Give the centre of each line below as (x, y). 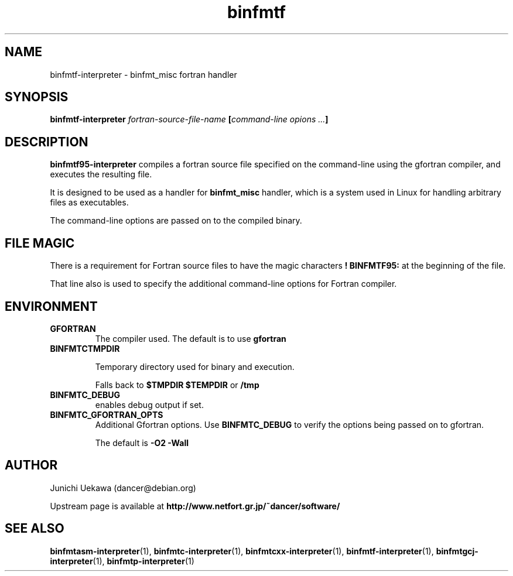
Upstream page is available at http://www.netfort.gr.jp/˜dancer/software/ (195, 506)
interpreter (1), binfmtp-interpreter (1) (122, 561)
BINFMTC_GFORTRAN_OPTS (107, 414)
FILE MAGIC (40, 243)
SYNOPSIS (37, 97)
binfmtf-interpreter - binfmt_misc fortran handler (143, 74)
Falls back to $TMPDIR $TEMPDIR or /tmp (177, 385)
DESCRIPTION (47, 142)
